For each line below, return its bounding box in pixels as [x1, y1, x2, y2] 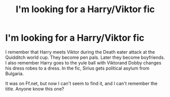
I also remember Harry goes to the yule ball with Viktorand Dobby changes [5, 59, 161, 66]
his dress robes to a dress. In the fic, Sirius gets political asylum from [5, 65, 150, 71]
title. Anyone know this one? [5, 85, 64, 92]
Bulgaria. [5, 70, 24, 77]
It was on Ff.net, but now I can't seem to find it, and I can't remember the [5, 80, 158, 86]
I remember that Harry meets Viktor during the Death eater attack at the [5, 49, 155, 55]
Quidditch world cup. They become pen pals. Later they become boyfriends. [5, 54, 165, 60]
